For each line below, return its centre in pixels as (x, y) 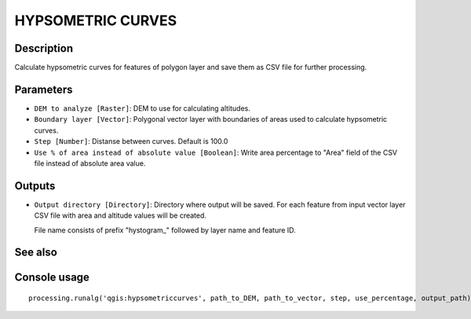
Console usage (52, 278)
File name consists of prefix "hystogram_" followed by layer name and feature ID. (165, 230)
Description (44, 48)
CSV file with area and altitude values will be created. (120, 215)
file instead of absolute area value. (90, 163)
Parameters (44, 89)
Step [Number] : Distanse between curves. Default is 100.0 (131, 141)
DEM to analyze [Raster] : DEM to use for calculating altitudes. (142, 108)
